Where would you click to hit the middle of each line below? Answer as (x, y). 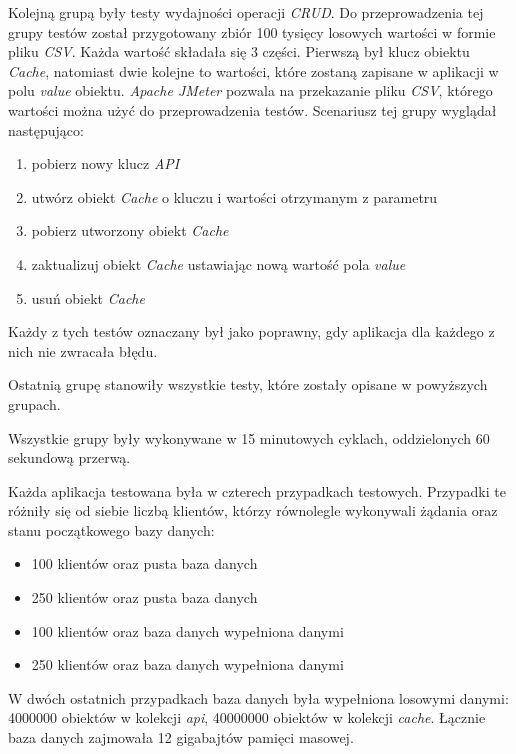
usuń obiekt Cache (88, 297)
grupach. (34, 403)
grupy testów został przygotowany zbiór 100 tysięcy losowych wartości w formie (252, 31)
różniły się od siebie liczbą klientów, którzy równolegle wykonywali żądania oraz (253, 510)
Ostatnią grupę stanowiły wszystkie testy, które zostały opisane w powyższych (248, 384)
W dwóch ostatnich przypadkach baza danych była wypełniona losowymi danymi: (258, 697)
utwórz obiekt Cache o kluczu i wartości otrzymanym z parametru (234, 196)
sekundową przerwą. (69, 457)
